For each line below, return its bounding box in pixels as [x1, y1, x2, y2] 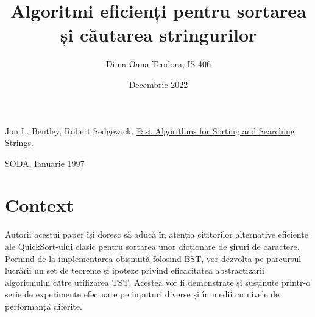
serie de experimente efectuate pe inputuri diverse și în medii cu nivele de [5, 288, 280, 301]
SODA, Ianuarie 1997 [5, 156, 85, 169]
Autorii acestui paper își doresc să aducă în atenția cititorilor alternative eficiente [5, 228, 308, 241]
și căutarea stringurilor [60, 22, 257, 47]
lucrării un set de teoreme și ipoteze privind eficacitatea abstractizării [5, 264, 264, 277]
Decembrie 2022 [129, 78, 188, 90]
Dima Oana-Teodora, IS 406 [105, 57, 211, 70]
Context [5, 192, 74, 217]
